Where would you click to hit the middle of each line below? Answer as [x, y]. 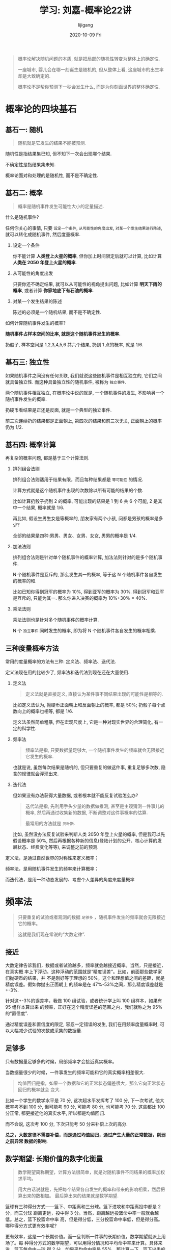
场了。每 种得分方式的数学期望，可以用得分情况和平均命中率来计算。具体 [82, 1243]
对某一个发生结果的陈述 [37, 301]
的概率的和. [24, 581]
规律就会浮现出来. [40, 774]
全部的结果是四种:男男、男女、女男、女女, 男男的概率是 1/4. [75, 535]
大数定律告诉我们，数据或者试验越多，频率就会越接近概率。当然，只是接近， [85, 965]
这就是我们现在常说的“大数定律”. [51, 934]
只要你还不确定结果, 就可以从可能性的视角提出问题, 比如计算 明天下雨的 [87, 284]
